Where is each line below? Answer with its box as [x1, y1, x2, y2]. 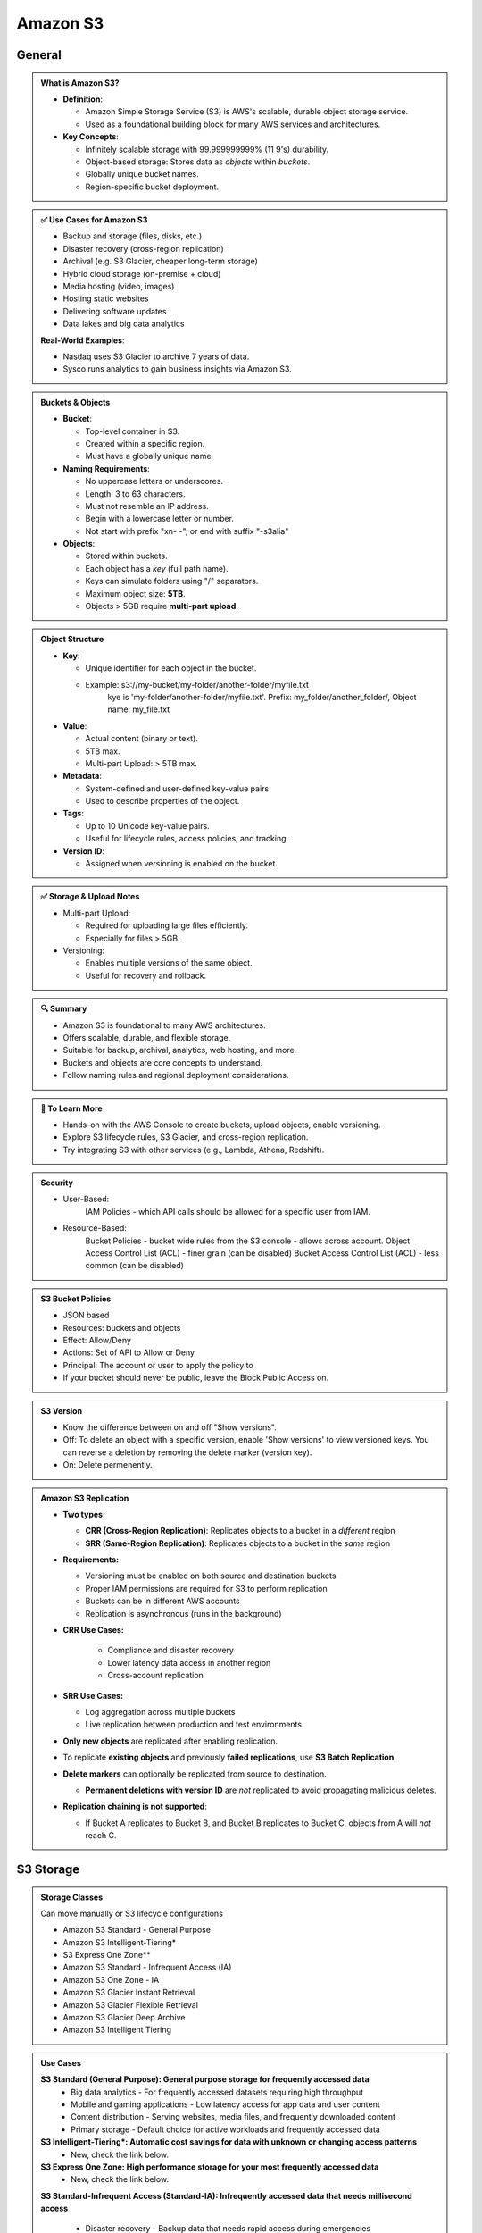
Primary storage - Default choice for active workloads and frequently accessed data [71, 2124, 381, 2135]
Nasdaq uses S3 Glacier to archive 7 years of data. [62, 351, 250, 362]
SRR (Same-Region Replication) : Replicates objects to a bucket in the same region [85, 1537, 391, 1549]
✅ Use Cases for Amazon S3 [40, 214, 148, 225]
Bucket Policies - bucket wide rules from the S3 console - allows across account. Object [85, 1235, 411, 1246]
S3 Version [40, 1405, 83, 1416]
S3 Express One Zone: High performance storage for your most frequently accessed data [40, 2162, 379, 2172]
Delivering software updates [62, 305, 167, 316]
